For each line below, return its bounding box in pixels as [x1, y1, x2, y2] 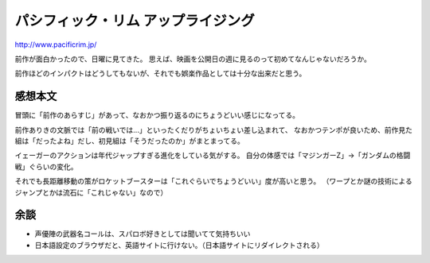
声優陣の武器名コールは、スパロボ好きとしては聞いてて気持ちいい [34, 229, 251, 238]
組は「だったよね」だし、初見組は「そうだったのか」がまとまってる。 [14, 136, 244, 146]
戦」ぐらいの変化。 [14, 161, 78, 171]
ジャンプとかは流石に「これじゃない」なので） [14, 188, 168, 197]
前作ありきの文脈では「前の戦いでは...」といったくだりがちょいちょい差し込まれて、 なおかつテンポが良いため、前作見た [14, 125, 413, 134]
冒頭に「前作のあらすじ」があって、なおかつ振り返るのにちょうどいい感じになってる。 [14, 110, 300, 120]
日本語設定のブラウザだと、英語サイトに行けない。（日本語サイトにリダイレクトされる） [34, 240, 324, 249]
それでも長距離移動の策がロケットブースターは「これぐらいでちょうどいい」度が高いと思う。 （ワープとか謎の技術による [14, 176, 413, 186]
